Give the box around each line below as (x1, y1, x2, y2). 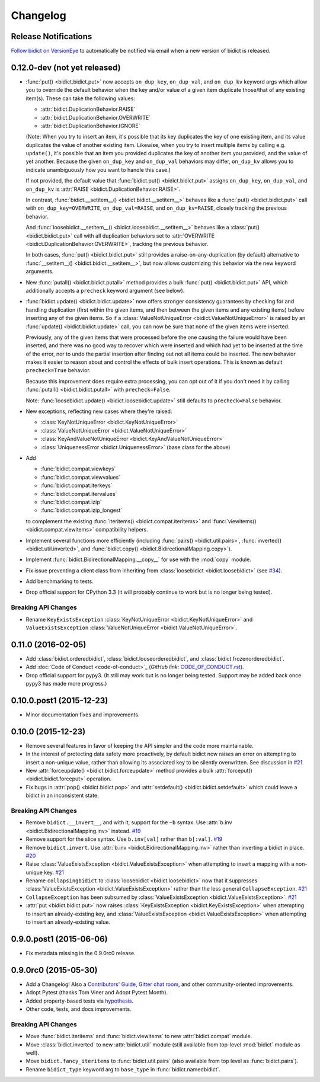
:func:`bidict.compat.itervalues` (40, 490, 117, 497)
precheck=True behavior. (25, 367, 91, 374)
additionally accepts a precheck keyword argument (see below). (25, 287, 185, 294)
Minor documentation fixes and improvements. (25, 711, 140, 718)
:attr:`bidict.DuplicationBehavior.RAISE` (40, 105, 136, 113)
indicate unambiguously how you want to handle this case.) (25, 166, 171, 173)
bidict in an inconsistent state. (25, 792, 99, 799)
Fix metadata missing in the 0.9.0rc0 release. (25, 949, 136, 956)
